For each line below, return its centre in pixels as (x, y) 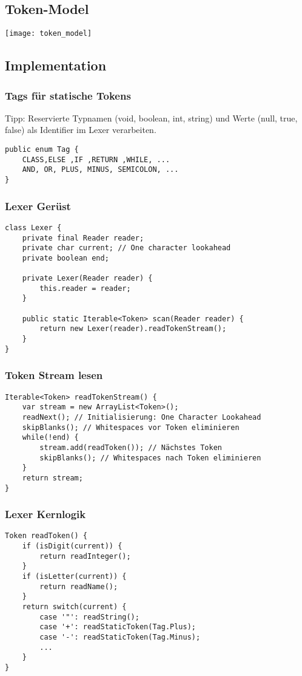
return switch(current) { (74, 607)
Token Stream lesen (54, 375)
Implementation (56, 65)
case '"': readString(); (89, 617)
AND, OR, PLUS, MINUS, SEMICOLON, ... (100, 170)
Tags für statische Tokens (68, 95)
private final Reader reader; (83, 238)
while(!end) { (50, 438)
